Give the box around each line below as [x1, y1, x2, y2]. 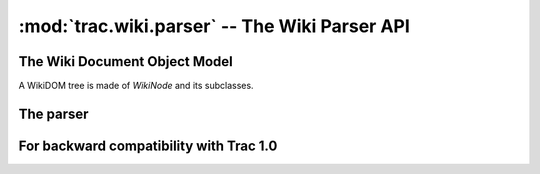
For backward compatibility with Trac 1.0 [18, 137, 278, 154]
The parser [18, 105, 89, 122]
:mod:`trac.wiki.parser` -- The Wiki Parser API [18, 15, 410, 37]
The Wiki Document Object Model [18, 53, 234, 70]
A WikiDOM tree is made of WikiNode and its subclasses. [18, 80, 254, 92]
